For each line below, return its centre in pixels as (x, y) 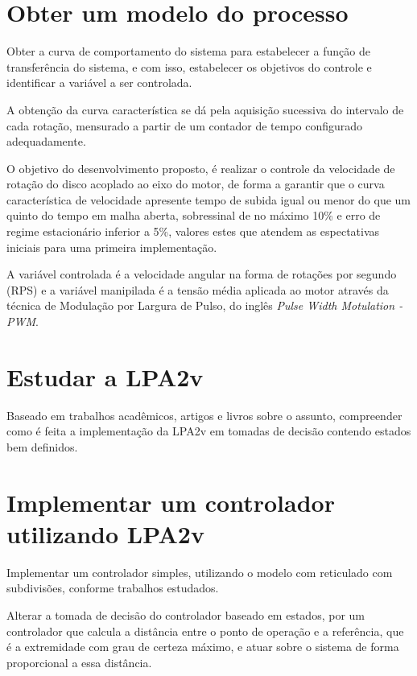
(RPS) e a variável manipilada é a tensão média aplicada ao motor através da (198, 289)
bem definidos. (42, 446)
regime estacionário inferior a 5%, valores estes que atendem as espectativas (193, 231)
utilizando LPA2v (105, 533)
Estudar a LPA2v (105, 376)
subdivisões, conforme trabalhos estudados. (113, 588)
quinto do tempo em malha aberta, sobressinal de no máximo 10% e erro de (194, 215)
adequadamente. (46, 141)
